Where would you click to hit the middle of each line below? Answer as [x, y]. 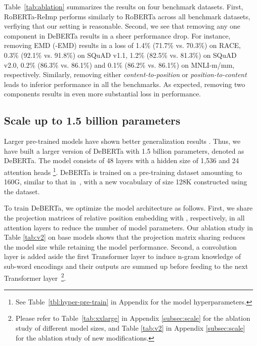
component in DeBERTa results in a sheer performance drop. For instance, [117, 35]
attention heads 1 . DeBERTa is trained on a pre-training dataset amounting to [123, 171]
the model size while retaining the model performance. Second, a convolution [121, 246]
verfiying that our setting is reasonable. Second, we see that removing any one [122, 26]
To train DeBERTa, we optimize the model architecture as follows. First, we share [128, 208]
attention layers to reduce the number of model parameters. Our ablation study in [128, 227]
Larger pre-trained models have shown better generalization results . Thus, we [122, 141]
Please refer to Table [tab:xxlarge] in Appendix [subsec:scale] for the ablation [133, 318]
